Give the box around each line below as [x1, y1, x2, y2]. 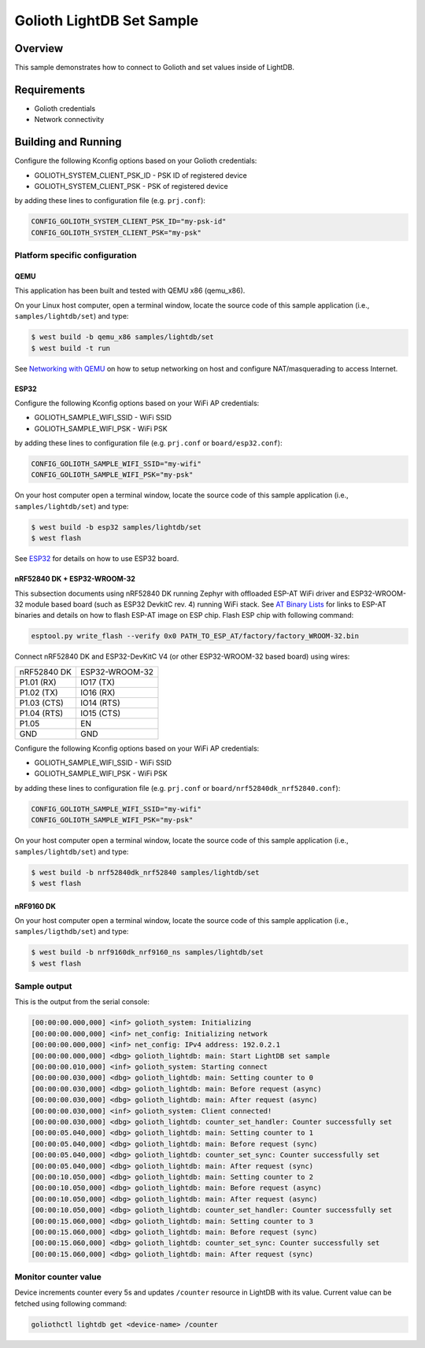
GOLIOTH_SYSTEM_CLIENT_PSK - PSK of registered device [34, 182, 228, 191]
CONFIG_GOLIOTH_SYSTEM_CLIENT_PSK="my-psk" [31, 228, 202, 237]
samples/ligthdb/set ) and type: [14, 927, 129, 936]
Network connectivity [34, 115, 105, 124]
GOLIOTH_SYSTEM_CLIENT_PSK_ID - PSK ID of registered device [34, 170, 247, 180]
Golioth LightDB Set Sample [14, 12, 199, 29]
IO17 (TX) [79, 677, 116, 688]
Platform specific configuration [14, 250, 137, 261]
